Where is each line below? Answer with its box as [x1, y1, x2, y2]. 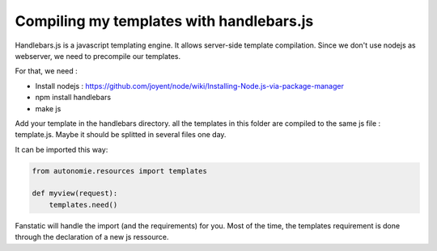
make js [35, 103, 62, 113]
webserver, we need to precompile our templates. [15, 51, 181, 61]
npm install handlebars [35, 93, 112, 102]
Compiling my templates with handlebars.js [15, 12, 314, 30]
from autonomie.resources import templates [32, 166, 208, 175]
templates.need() [49, 200, 118, 209]
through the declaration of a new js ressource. [15, 232, 169, 242]
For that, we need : [15, 66, 78, 76]
